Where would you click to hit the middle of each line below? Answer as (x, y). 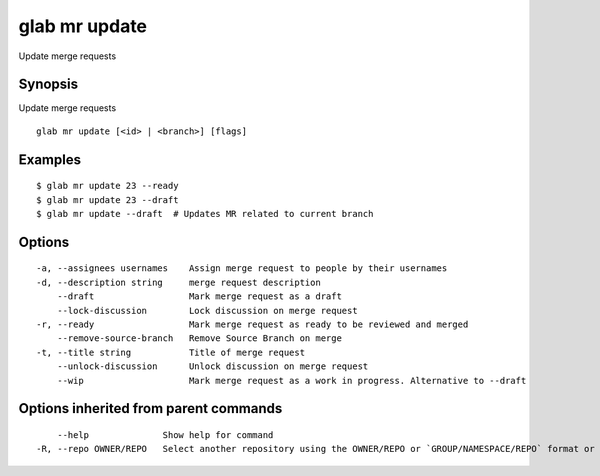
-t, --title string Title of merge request (170, 352)
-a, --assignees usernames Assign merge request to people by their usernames (242, 268)
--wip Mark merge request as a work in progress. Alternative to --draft (291, 380)
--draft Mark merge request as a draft (199, 296)
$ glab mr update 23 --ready (107, 186)
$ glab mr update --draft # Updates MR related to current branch (205, 214)
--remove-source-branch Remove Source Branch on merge (199, 338)
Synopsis (48, 84)
